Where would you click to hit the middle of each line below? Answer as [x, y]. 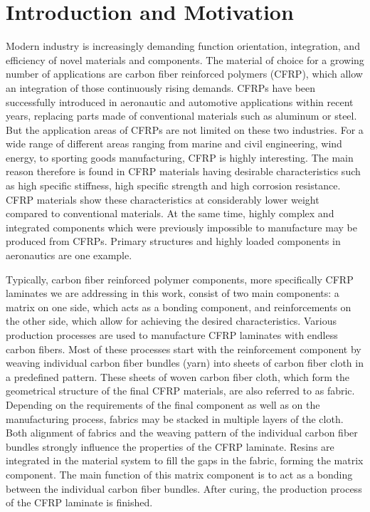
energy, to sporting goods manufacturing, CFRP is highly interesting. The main [180, 157]
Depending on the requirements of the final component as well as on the [163, 404]
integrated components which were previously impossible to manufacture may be [181, 227]
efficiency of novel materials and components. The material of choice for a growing [185, 59]
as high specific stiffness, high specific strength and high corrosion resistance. [173, 186]
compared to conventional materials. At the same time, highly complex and [170, 213]
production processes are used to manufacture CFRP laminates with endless [172, 335]
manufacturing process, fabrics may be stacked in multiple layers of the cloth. [175, 418]
